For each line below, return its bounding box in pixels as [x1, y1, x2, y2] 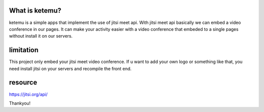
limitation [9, 46, 39, 54]
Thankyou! [9, 100, 31, 106]
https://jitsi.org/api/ [9, 91, 48, 97]
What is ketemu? [9, 6, 62, 15]
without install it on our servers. [9, 33, 73, 39]
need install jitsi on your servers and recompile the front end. [9, 66, 132, 71]
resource [9, 78, 38, 87]
